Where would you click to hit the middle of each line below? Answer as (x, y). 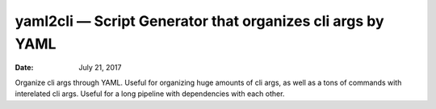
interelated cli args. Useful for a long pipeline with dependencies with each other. (150, 94)
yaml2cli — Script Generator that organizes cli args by (199, 21)
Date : (24, 68)
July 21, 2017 (100, 68)
